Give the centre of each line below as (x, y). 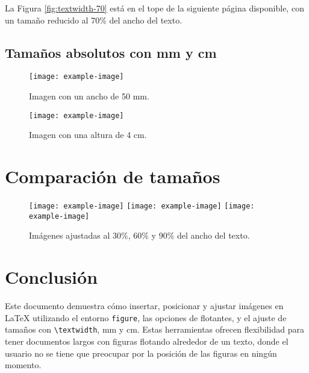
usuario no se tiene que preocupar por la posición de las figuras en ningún (141, 353)
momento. (23, 365)
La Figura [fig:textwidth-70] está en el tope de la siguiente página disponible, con (154, 8)
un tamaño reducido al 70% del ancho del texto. (94, 20)
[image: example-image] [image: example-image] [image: (142, 206)
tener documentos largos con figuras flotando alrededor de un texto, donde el (147, 341)
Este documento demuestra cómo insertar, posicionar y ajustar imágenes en (144, 306)
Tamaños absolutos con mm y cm (111, 52)
